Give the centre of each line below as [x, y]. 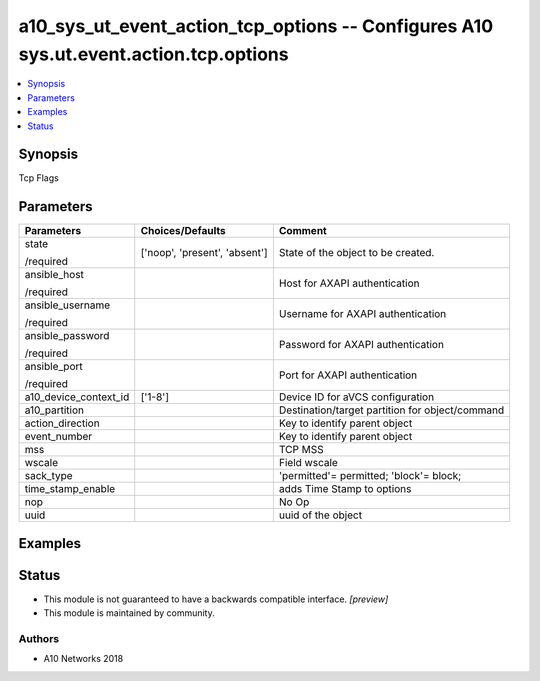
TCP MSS [301, 450]
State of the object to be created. [356, 253]
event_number [58, 437]
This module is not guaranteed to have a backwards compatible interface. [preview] [216, 599]
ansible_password [67, 336]
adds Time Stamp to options [345, 489]
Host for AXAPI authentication [349, 283]
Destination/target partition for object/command [391, 410]
